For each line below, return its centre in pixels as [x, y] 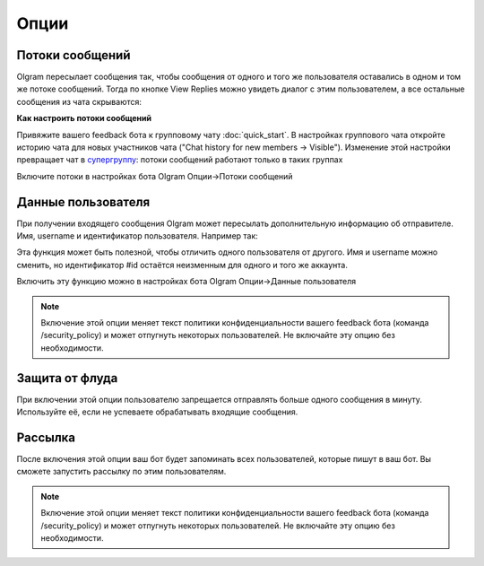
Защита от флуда [67, 378]
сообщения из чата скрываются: [79, 101]
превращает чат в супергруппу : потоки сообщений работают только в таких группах [180, 160]
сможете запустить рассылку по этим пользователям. [121, 472]
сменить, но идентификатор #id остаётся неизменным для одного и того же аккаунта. [182, 265]
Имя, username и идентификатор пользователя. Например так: [138, 236]
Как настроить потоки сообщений [84, 118]
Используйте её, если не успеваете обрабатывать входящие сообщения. [157, 412]
